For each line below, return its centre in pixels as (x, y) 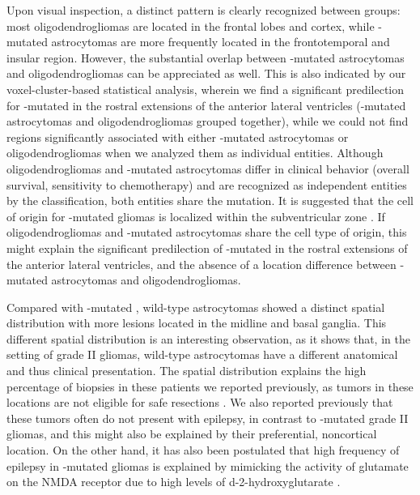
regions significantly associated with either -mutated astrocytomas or (178, 137)
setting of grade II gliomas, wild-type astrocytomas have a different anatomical (202, 354)
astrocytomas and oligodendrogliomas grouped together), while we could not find (208, 121)
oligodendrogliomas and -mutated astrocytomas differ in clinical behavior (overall (208, 168)
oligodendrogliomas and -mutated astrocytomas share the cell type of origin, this (207, 232)
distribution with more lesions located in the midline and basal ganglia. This (197, 323)
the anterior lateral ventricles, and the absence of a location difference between (202, 264)
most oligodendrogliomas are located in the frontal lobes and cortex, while (191, 26)
